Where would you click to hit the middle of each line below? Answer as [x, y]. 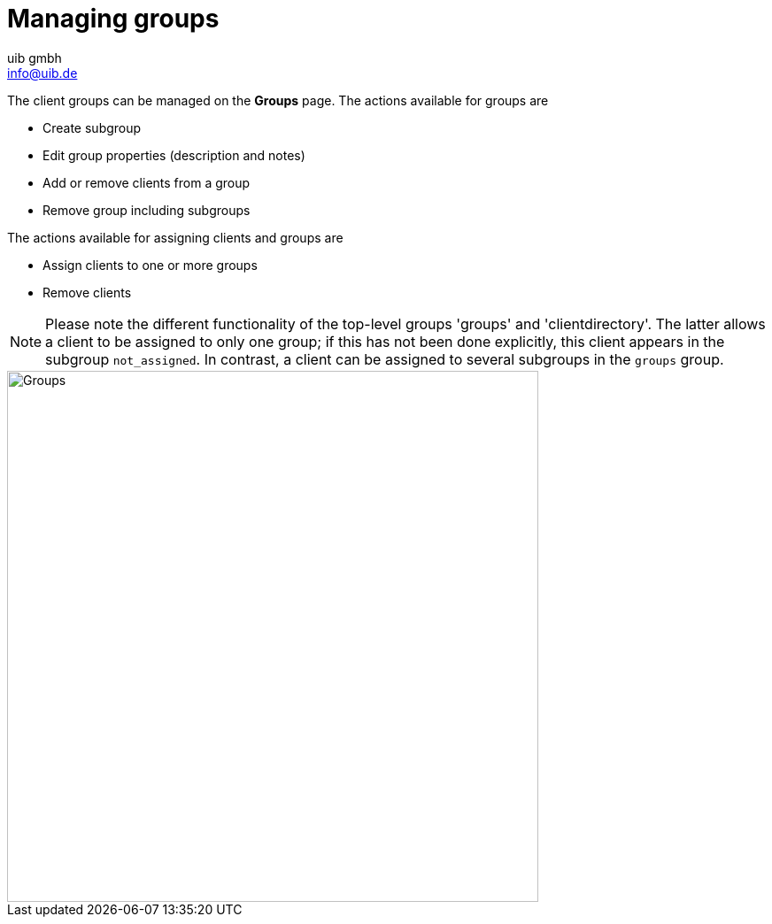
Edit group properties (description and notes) [174, 155]
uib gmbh [35, 58]
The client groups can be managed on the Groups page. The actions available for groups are [278, 100]
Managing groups [113, 19]
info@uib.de [42, 73]
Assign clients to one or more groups [150, 265]
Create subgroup [92, 127]
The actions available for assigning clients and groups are [175, 237]
